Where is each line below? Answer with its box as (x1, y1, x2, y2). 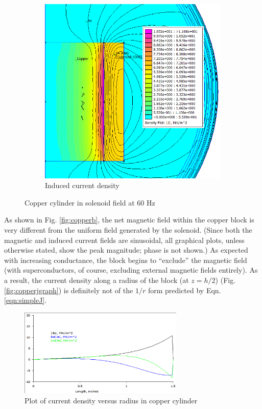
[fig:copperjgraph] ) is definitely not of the (4, 284, 133, 295)
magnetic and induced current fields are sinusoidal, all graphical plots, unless (4, 234, 245, 245)
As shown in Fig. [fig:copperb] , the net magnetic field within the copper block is (4, 214, 254, 225)
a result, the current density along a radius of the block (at (4, 274, 189, 285)
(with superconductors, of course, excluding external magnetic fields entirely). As (4, 264, 258, 275)
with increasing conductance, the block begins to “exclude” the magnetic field (4, 254, 247, 265)
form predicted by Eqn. (148, 284, 221, 295)
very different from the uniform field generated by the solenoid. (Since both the (4, 224, 252, 235)
